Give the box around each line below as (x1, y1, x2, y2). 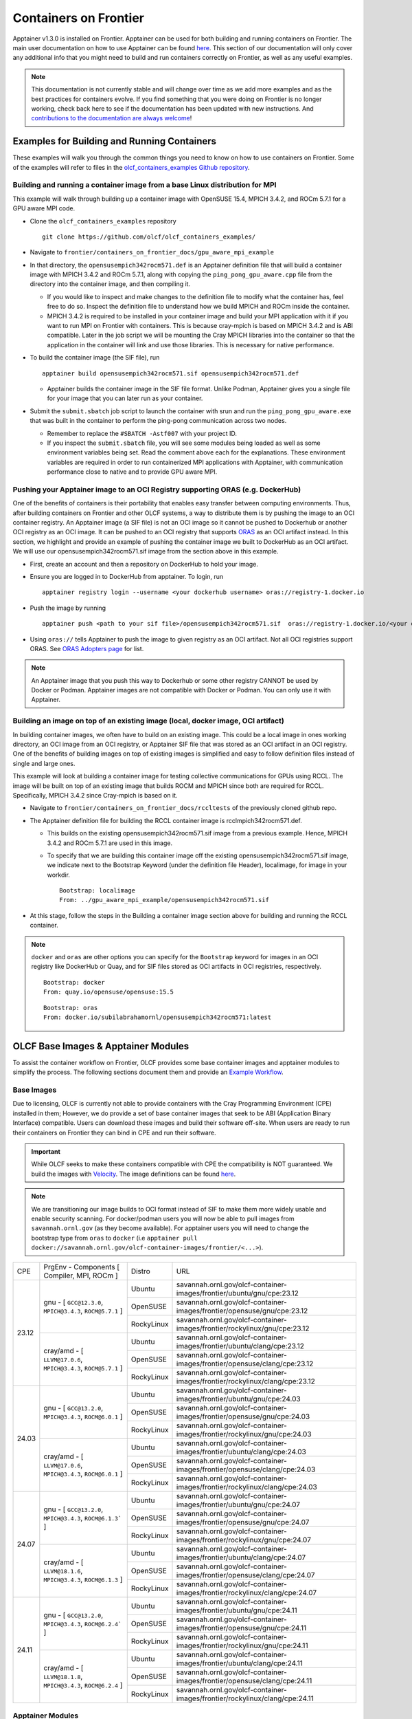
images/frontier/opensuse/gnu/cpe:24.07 (176, 1517, 310, 1526)
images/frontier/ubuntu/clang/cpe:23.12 (176, 1341, 305, 1350)
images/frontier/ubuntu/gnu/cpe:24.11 (176, 1606, 298, 1615)
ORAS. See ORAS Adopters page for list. (30, 644, 144, 653)
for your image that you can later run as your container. (47, 394, 203, 402)
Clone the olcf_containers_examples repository (30, 217, 176, 225)
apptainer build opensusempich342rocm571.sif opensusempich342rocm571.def (42, 369, 299, 377)
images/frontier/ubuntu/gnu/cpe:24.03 (176, 1394, 301, 1403)
